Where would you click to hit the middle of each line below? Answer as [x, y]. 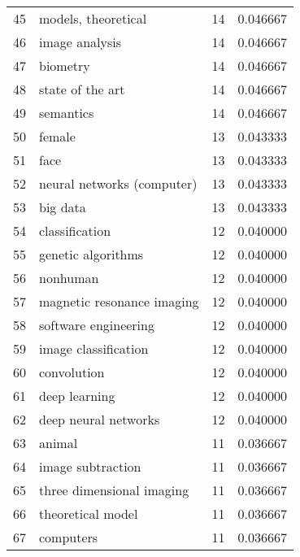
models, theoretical [93, 18]
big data [63, 207]
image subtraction [90, 466]
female [57, 136]
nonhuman [69, 278]
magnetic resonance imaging [119, 301]
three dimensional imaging [114, 490]
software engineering [97, 325]
